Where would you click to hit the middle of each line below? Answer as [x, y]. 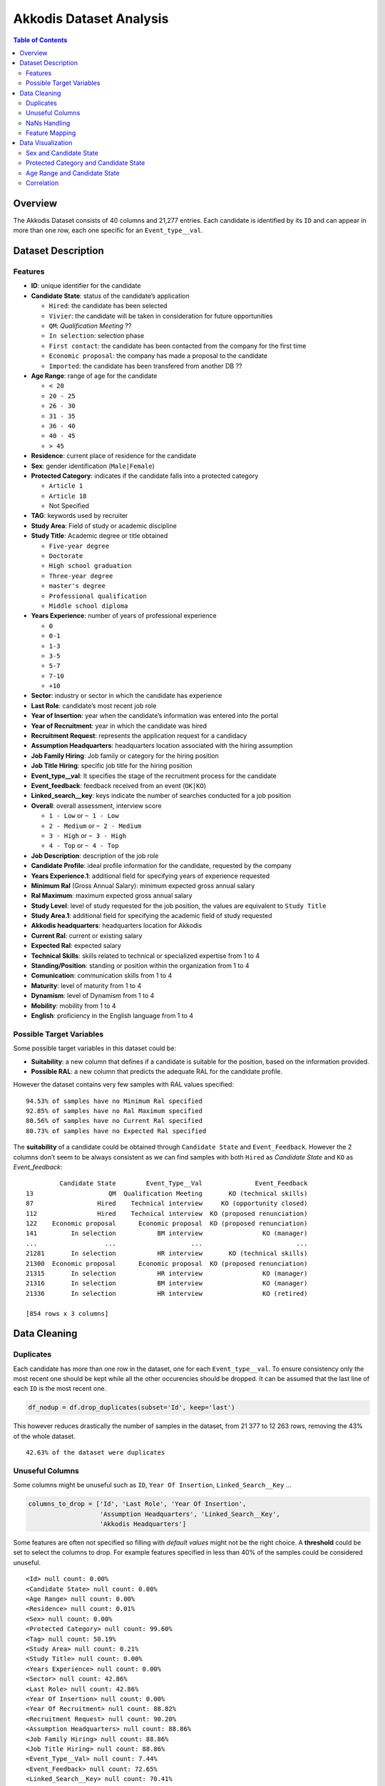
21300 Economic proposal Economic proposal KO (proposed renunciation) [167, 1263]
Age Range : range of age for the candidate [94, 376]
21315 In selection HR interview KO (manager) [167, 1273]
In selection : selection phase [97, 336]
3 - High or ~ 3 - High [88, 835]
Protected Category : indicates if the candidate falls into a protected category [145, 476]
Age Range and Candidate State [73, 173]
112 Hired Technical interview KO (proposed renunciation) [167, 1213]
